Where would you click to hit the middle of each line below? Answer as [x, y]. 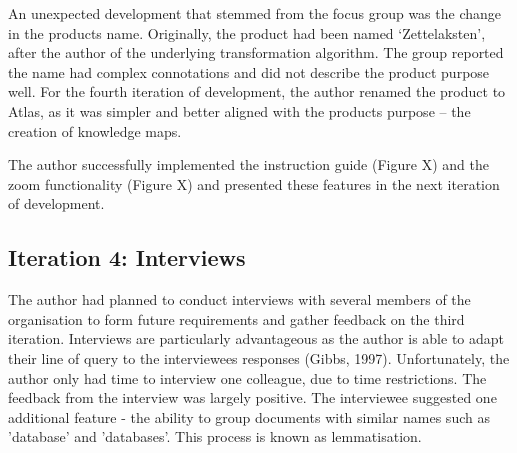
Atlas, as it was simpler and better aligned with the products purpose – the [239, 110]
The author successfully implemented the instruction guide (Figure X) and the [248, 164]
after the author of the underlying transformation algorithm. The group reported [256, 52]
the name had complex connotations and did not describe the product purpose [249, 71]
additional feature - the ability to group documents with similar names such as [249, 416]
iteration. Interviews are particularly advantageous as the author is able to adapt [256, 338]
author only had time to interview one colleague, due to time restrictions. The [247, 377]
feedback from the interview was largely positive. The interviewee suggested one [252, 397]
